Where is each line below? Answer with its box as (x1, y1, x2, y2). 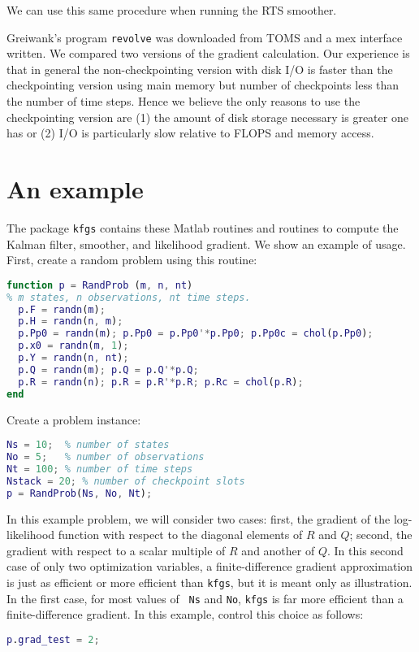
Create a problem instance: (6, 411, 141, 428)
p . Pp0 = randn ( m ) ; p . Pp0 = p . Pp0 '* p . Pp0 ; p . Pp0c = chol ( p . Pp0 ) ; (18, 328, 374, 340)
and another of (241, 541, 315, 559)
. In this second (326, 541, 404, 559)
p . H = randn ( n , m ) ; (18, 315, 123, 328)
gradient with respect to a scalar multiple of (6, 541, 226, 559)
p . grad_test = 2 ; (6, 633, 100, 645)
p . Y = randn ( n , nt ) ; (18, 352, 129, 364)
